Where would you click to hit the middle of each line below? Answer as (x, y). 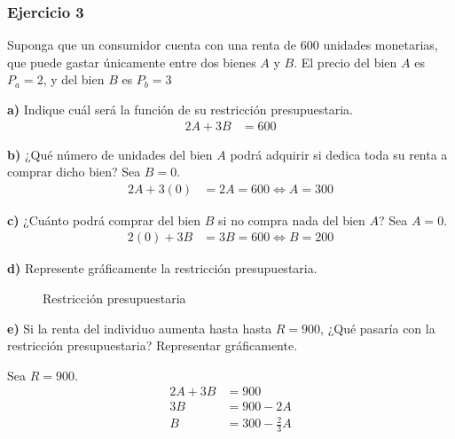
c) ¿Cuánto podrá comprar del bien (104, 219)
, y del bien (74, 79)
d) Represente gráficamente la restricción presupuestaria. (162, 268)
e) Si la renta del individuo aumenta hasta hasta (140, 328)
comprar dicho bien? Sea (74, 172)
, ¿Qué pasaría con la (378, 328)
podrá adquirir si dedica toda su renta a (339, 154)
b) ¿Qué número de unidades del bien (110, 154)
